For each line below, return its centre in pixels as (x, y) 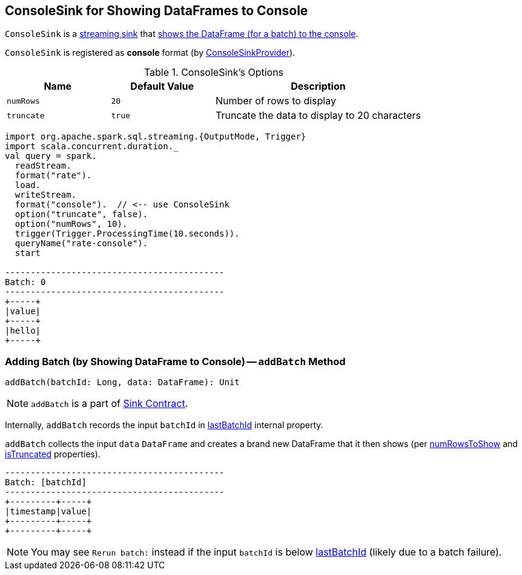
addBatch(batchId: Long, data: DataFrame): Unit (122, 382)
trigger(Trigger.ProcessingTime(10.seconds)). (127, 234)
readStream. (43, 166)
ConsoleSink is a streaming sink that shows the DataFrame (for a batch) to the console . (182, 34)
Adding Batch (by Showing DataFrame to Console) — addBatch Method (175, 361)
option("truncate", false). (81, 214)
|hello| (23, 331)
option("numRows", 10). (71, 224)
